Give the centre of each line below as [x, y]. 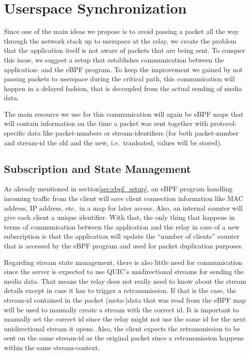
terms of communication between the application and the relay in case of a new [122, 226]
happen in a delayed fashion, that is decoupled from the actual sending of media [123, 88]
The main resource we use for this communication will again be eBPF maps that [124, 114]
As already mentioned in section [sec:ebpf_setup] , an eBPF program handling [118, 189]
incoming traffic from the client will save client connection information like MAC [124, 198]
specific [15, 133]
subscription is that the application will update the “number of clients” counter [122, 236]
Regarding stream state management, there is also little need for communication [123, 262]
